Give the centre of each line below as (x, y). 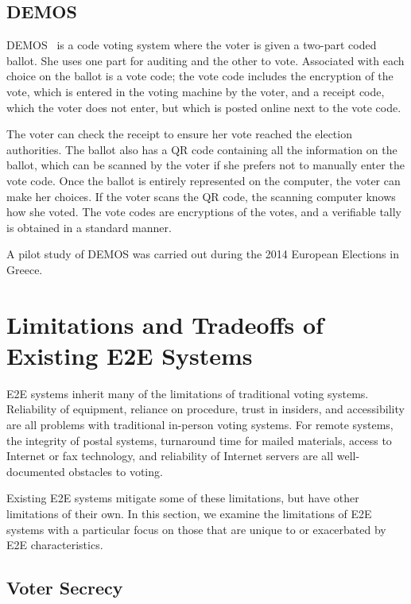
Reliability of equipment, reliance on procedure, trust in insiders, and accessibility (205, 409)
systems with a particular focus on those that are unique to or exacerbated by (196, 529)
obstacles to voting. (116, 471)
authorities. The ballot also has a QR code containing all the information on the (202, 149)
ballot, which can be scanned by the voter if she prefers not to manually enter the (205, 165)
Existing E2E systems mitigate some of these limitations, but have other (183, 498)
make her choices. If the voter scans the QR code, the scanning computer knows (201, 196)
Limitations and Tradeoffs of (165, 324)
